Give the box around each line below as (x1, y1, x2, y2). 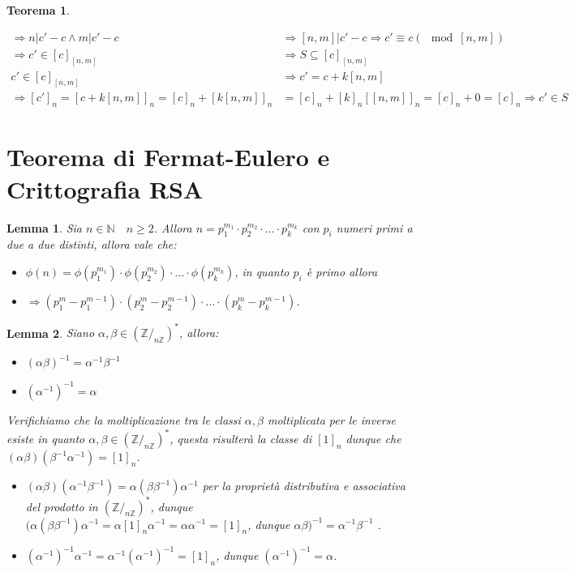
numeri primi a (336, 219, 413, 236)
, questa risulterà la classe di (169, 430, 312, 447)
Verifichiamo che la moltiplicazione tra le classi (6, 411, 241, 428)
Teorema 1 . (6, 2, 70, 18)
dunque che (345, 430, 401, 447)
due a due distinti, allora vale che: (6, 236, 177, 253)
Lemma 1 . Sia (6, 219, 83, 236)
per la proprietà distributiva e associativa (202, 477, 406, 494)
